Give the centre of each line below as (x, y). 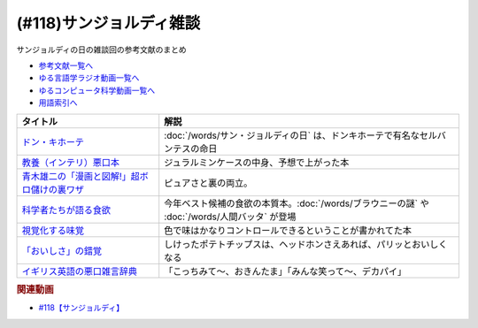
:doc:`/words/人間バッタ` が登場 (230, 217)
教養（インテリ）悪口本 (70, 162)
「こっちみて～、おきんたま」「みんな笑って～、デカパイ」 (285, 271)
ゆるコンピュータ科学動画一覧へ (96, 90)
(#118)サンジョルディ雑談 (108, 23)
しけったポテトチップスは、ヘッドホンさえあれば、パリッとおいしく (306, 244)
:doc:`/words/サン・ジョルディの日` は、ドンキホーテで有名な (292, 135)
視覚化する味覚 (53, 230)
